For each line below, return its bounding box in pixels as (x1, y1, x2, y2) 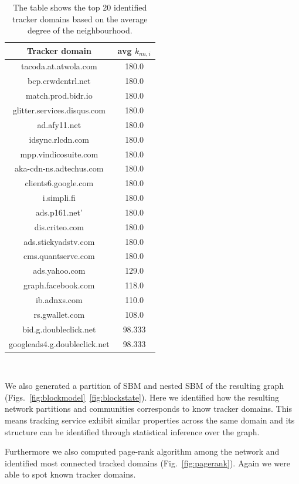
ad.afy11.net (37, 118, 81, 130)
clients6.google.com (25, 177, 94, 189)
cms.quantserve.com (23, 250, 95, 262)
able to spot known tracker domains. (5, 468, 136, 480)
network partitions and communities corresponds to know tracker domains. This (5, 402, 292, 415)
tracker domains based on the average (12, 12, 148, 25)
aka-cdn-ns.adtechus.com (15, 162, 104, 174)
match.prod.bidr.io (25, 89, 93, 102)
